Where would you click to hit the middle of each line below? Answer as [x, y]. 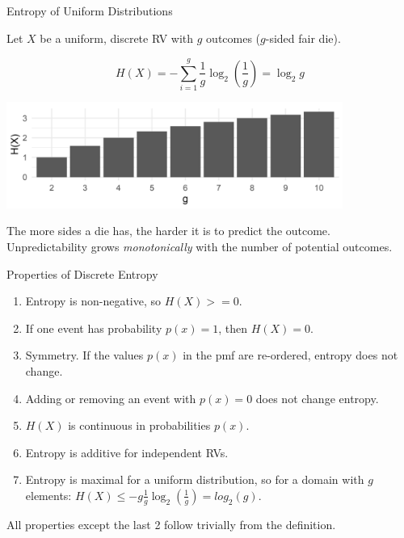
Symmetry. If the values [84, 355]
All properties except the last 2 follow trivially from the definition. [171, 524]
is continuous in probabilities [139, 425]
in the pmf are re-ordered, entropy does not [290, 355]
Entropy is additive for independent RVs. [127, 452]
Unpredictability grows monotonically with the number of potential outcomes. [200, 247]
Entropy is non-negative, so [93, 301]
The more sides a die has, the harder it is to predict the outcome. [168, 231]
